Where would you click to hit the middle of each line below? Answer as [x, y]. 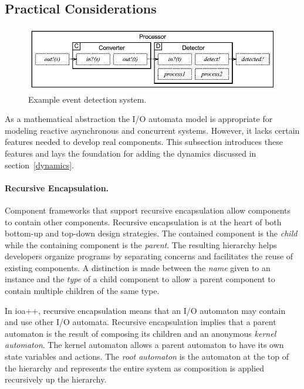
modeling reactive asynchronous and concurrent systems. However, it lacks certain [152, 130]
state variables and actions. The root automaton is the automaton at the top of [147, 356]
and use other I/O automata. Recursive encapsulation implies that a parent [141, 322]
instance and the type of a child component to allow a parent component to [140, 279]
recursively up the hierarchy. [56, 379]
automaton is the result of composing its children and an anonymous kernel [141, 333]
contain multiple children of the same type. [82, 291]
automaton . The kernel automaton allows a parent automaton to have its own [144, 345]
